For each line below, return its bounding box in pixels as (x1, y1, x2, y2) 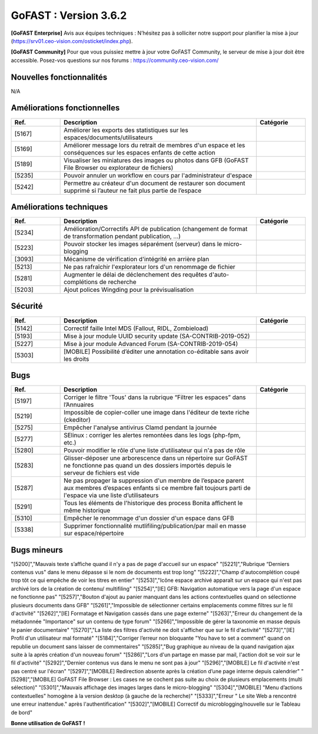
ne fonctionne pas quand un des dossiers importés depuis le (64, 462, 232, 470)
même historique (64, 506, 111, 515)
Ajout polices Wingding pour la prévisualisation (64, 286, 194, 294)
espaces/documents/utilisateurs (64, 133, 153, 141)
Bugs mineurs (11, 545, 63, 555)
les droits (64, 354, 90, 363)
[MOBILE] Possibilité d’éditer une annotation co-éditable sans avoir (64, 347, 249, 356)
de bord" (11, 709, 32, 716)
